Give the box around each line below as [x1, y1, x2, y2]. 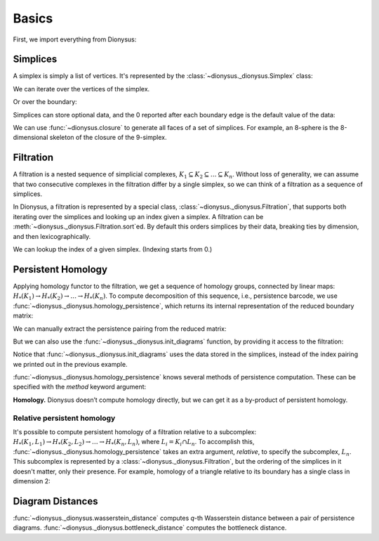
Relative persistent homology [13, 413, 116, 423]
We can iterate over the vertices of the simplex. [13, 84, 150, 93]
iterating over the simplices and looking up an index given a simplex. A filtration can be [13, 212, 264, 221]
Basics [13, 11, 53, 26]
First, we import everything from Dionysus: [13, 35, 137, 44]
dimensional [13, 133, 48, 142]
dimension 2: [13, 476, 51, 485]
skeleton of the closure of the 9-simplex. [49, 133, 167, 142]
